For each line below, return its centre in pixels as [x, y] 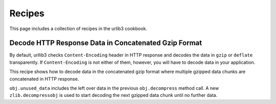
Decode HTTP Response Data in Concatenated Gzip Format [106, 43]
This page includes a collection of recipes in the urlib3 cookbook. [78, 29]
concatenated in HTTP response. [44, 79]
